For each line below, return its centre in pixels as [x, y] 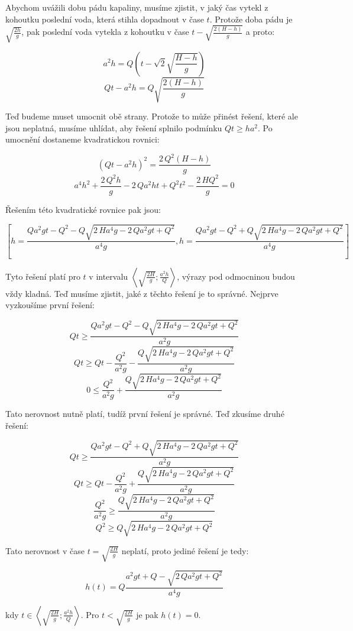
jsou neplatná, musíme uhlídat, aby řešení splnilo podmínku [114, 127]
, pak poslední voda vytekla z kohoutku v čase [105, 32]
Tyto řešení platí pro [43, 276]
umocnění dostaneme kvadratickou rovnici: [82, 139]
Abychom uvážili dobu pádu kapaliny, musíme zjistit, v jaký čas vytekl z [137, 7]
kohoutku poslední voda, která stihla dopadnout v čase [105, 19]
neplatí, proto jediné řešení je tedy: [185, 550]
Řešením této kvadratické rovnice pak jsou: [83, 209]
